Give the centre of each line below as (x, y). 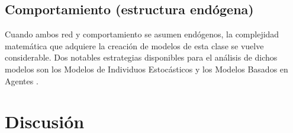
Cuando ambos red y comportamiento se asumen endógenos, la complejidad (142, 34)
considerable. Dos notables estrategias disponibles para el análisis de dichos (141, 57)
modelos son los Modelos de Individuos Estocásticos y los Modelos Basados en (146, 69)
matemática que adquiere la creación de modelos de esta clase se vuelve (134, 45)
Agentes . (22, 80)
